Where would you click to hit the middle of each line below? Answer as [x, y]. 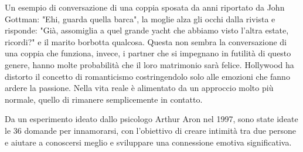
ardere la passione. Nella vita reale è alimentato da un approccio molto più [139, 88]
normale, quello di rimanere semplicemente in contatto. [104, 99]
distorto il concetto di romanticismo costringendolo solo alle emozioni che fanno [147, 76]
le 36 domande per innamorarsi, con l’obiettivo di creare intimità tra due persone [151, 130]
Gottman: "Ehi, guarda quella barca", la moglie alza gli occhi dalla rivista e [140, 18]
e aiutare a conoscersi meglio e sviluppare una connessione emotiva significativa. [148, 142]
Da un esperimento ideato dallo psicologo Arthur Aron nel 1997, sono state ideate [151, 119]
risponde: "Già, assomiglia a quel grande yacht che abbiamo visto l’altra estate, [147, 30]
